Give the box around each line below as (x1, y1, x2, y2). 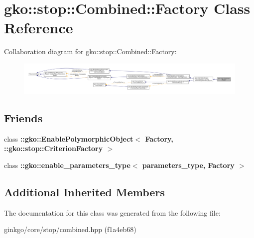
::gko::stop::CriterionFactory (4, 143, 103, 154)
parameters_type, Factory (142, 159, 235, 170)
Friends (4, 110, 43, 125)
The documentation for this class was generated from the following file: (4, 207, 221, 218)
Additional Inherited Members (4, 184, 165, 199)
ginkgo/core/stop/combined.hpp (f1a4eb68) (4, 224, 136, 235)
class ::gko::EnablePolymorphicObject (4, 133, 133, 144)
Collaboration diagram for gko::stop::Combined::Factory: (4, 46, 177, 57)
